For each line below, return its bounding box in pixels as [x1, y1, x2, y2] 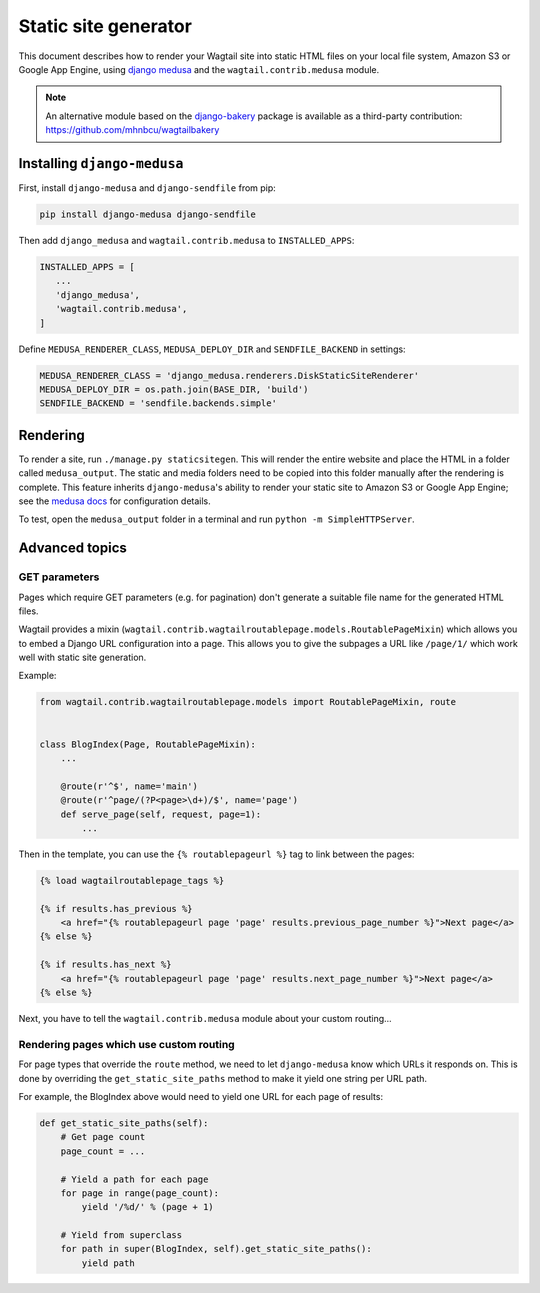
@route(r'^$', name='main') [60, 780, 199, 792]
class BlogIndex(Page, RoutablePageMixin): [39, 738, 257, 750]
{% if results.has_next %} [39, 959, 172, 970]
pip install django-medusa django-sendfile [39, 209, 257, 220]
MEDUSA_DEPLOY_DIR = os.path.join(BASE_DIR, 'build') [39, 383, 309, 395]
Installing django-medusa [18, 155, 184, 172]
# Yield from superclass [60, 1230, 183, 1241]
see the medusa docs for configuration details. [18, 495, 212, 507]
